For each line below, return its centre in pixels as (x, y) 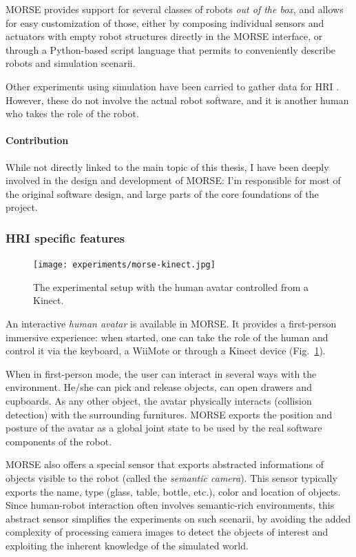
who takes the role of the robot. (72, 113)
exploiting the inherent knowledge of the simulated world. (127, 545)
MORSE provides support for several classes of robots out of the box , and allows (175, 9)
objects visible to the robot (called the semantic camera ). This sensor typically (171, 477)
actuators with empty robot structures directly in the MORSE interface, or (164, 36)
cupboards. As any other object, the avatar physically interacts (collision (159, 400)
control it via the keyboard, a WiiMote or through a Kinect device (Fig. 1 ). (166, 351)
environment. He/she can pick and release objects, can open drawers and (159, 387)
